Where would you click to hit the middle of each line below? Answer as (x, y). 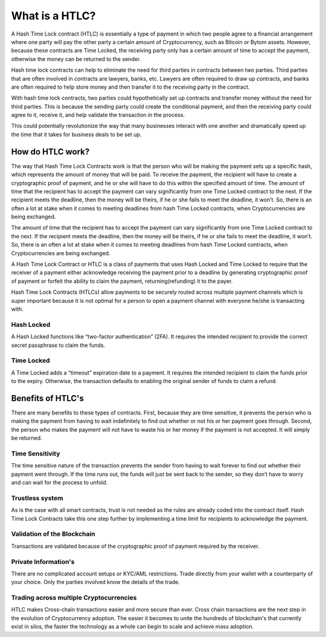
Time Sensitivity (36, 454)
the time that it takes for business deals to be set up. (76, 134)
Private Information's (43, 562)
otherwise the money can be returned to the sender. (76, 59)
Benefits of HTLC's (47, 398)
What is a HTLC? (53, 16)
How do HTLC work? (50, 152)
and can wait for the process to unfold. (59, 483)
